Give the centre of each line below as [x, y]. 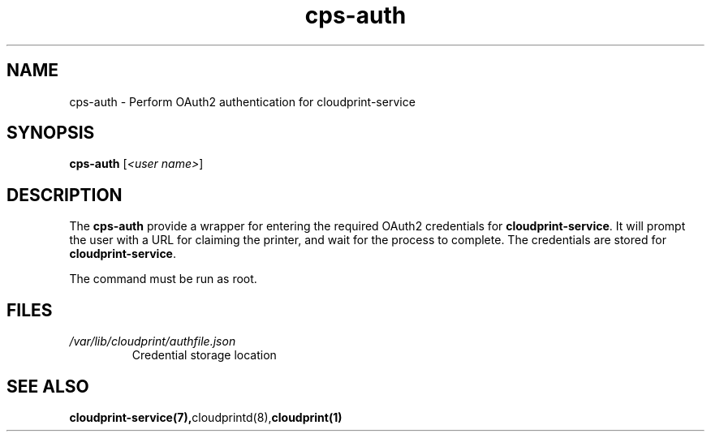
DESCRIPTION [65, 195]
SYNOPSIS [51, 133]
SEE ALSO [48, 386]
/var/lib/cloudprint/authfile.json [153, 341]
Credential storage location [204, 355]
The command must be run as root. [163, 279]
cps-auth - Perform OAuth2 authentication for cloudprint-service [242, 101]
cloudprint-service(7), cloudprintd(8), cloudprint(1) [206, 417]
